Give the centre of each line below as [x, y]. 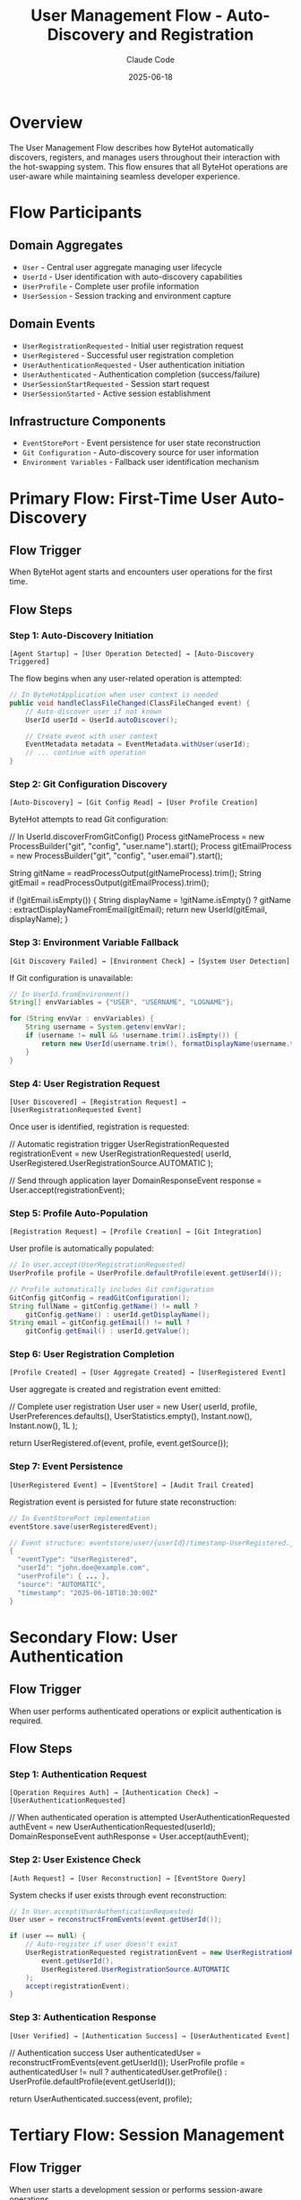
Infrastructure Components [88, 421]
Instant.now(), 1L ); [43, 1426]
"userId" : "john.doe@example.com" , [84, 1568]
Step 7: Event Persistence [66, 1467]
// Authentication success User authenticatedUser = [105, 2053]
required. [26, 1721]
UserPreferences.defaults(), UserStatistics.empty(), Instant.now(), [131, 1416]
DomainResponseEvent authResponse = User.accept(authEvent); [129, 1836]
